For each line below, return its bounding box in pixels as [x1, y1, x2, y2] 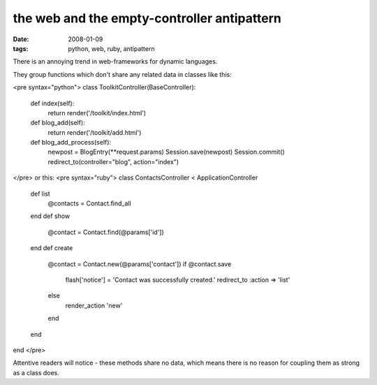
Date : [13, 35, 29, 43]
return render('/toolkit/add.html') [47, 128, 142, 136]
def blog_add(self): [30, 119, 85, 127]
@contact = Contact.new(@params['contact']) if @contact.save [47, 259, 232, 268]
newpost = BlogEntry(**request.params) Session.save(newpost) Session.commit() [47, 147, 286, 157]
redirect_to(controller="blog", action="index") [47, 157, 179, 166]
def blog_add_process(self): [30, 138, 112, 147]
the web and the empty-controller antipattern [13, 10, 282, 26]
